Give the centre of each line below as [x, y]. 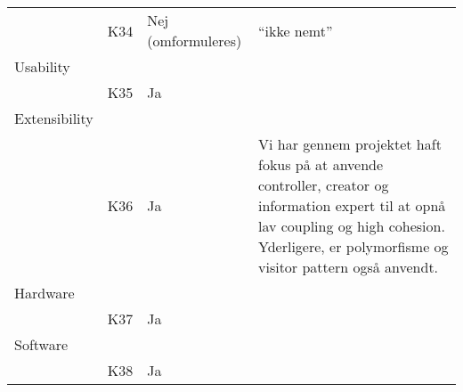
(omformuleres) [195, 41]
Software [41, 344]
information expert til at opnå [352, 205]
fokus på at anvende [321, 164]
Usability [42, 66]
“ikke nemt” [295, 30]
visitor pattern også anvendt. [348, 267]
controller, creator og [323, 185]
